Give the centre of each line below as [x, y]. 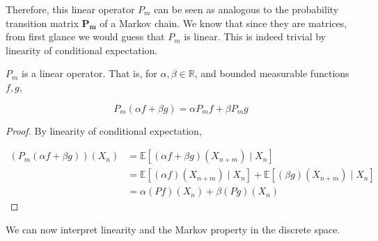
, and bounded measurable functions [272, 73]
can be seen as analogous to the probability [246, 9]
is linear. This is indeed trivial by [255, 36]
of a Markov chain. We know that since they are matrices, [223, 23]
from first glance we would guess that [85, 36]
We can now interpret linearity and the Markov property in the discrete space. [173, 229]
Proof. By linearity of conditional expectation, [104, 130]
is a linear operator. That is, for [89, 73]
